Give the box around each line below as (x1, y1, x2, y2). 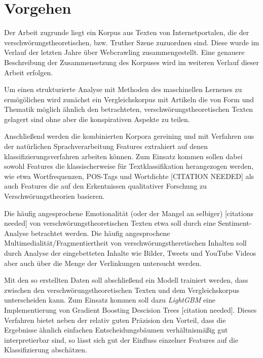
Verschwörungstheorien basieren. (4, 191, 105, 201)
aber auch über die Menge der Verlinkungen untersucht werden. (4, 257, 202, 268)
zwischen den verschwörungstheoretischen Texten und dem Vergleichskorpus (4, 284, 240, 295)
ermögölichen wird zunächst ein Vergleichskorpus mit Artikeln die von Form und (4, 94, 254, 104)
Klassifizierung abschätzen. (4, 344, 87, 355)
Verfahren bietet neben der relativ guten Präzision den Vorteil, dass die (4, 314, 226, 325)
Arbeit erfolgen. (4, 67, 53, 77)
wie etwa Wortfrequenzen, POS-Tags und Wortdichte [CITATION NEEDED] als (4, 170, 254, 181)
